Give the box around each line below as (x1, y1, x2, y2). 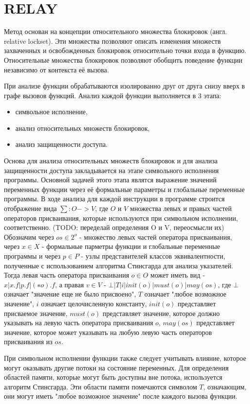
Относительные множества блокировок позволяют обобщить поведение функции (4, 54, 243, 65)
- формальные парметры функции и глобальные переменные (42, 241, 220, 251)
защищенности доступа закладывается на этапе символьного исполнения (4, 165, 219, 175)
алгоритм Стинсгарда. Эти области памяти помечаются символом (4, 381, 197, 391)
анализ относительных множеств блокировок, (15, 123, 150, 133)
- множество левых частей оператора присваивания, (79, 231, 232, 242)
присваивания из (4, 336, 53, 347)
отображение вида (4, 203, 57, 213)
